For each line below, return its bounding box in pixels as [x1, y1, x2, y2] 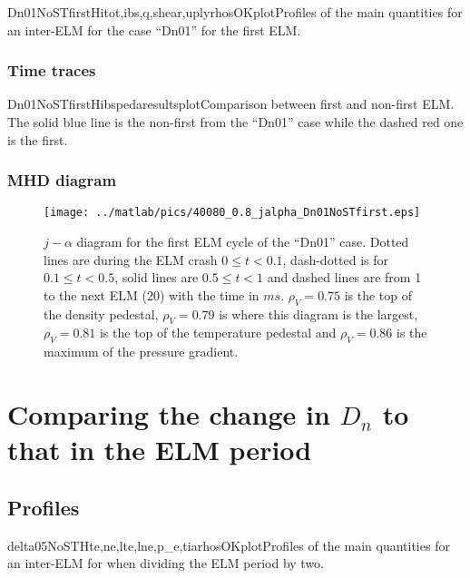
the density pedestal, [44, 304, 159, 323]
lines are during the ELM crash [44, 250, 218, 269]
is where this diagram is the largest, [219, 304, 418, 323]
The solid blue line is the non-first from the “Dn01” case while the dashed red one [7, 113, 464, 131]
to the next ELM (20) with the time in [44, 285, 259, 304]
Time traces [7, 59, 96, 82]
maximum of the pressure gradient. [44, 342, 239, 361]
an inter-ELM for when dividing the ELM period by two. [7, 554, 325, 573]
